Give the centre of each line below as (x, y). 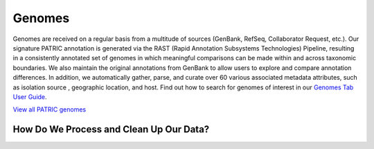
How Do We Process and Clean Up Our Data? (111, 129)
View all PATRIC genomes (50, 109)
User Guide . (30, 96)
